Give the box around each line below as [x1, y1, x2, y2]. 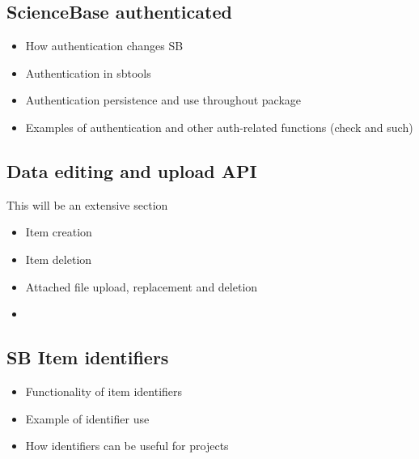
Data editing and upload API [6, 158, 257, 183]
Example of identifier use [25, 410, 150, 427]
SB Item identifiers [6, 345, 169, 370]
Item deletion [25, 250, 92, 267]
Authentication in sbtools [25, 64, 151, 81]
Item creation [25, 223, 92, 240]
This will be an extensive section [6, 196, 168, 213]
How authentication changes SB [25, 37, 184, 54]
